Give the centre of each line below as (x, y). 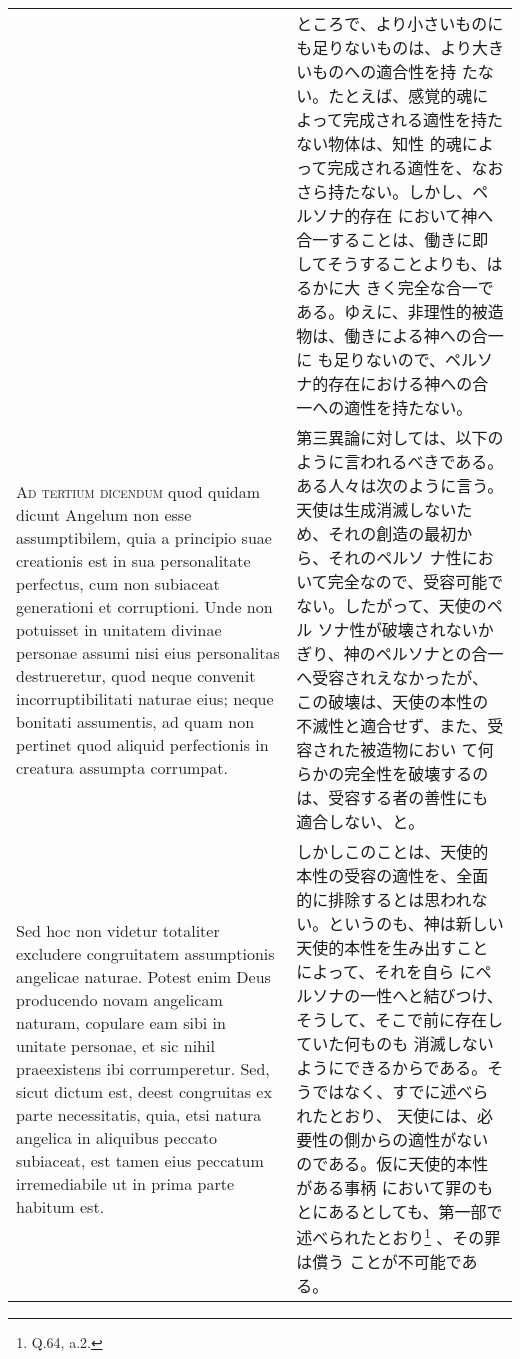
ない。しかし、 (416, 191)
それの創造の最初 (392, 533)
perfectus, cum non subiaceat (118, 583)
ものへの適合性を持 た (395, 71)
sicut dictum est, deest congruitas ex (144, 1091)
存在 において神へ (427, 215)
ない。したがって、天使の (391, 605)
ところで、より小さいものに (400, 23)
